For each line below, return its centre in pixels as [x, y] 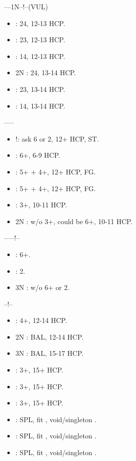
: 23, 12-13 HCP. [40, 40]
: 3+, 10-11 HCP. [41, 205]
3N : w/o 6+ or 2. [42, 287]
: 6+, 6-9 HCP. [38, 155]
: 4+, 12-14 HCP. [41, 320]
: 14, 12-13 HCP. [40, 56]
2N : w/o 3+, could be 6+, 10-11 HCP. [74, 221]
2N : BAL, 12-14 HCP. [49, 336]
